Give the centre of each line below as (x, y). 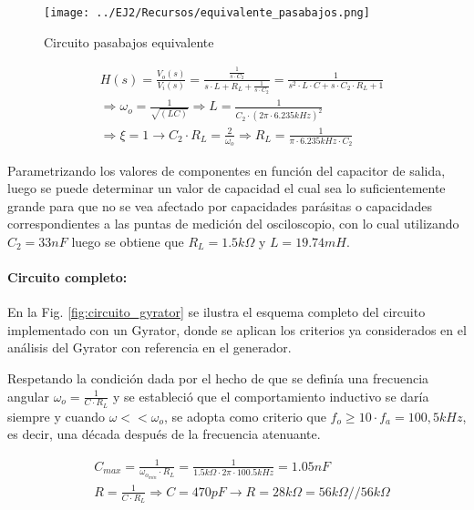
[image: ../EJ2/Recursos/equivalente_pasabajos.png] (207, 13)
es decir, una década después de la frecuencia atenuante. (164, 434)
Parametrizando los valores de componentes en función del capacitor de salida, (227, 170)
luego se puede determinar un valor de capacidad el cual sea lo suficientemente (227, 188)
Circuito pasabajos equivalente (129, 41)
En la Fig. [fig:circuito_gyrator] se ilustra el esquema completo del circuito (216, 312)
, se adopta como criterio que (245, 416)
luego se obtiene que (128, 241)
